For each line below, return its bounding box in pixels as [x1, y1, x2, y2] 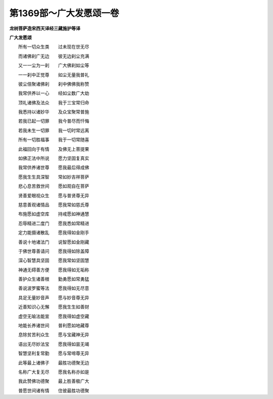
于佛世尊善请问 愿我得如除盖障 [18, 248, 89, 254]
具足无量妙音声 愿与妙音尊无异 [18, 294, 89, 300]
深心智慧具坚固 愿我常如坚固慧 [18, 257, 89, 263]
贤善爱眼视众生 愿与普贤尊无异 [18, 192, 89, 198]
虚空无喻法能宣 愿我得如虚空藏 [18, 313, 89, 319]
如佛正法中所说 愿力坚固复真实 [18, 155, 89, 161]
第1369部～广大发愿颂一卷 [9, 8, 119, 19]
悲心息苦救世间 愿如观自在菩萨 [18, 183, 89, 189]
